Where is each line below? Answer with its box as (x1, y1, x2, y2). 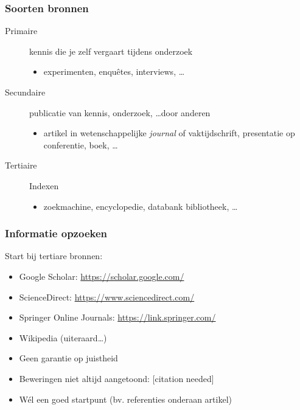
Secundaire (5, 86, 46, 98)
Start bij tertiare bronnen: (5, 249, 103, 262)
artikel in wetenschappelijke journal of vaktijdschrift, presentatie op (43, 127, 295, 139)
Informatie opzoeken (5, 226, 107, 241)
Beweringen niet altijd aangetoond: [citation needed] (19, 372, 214, 384)
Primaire (5, 24, 38, 37)
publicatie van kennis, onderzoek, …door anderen (29, 106, 211, 119)
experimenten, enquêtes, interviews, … (43, 65, 185, 78)
